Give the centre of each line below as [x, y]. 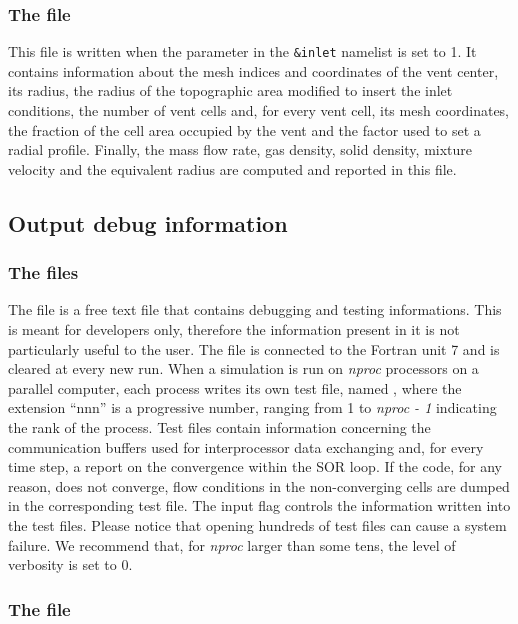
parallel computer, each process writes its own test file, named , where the [235, 387]
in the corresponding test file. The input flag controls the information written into [259, 505]
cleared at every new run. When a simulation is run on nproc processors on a [243, 368]
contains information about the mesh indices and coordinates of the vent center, [253, 70]
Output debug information [148, 222]
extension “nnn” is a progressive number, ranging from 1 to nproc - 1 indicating [252, 407]
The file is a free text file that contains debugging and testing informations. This [255, 309]
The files [43, 272]
